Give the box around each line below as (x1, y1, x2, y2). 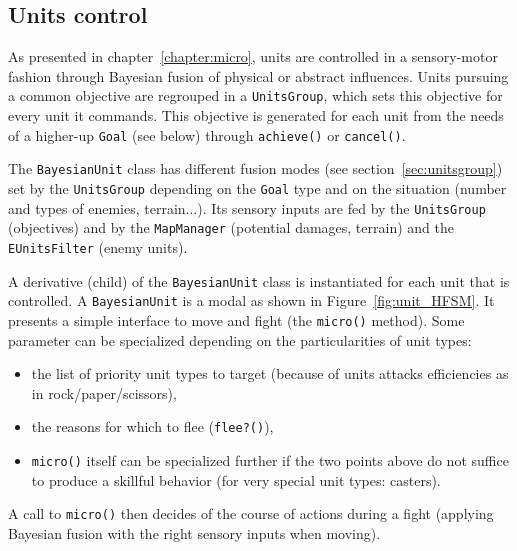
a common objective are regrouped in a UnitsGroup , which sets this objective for (8, 85, 503, 106)
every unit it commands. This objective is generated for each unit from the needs (8, 105, 504, 126)
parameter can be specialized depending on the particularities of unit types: (8, 329, 472, 350)
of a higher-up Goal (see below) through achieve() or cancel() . (8, 124, 406, 145)
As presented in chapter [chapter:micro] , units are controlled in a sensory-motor (8, 46, 498, 67)
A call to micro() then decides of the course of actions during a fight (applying (8, 503, 494, 524)
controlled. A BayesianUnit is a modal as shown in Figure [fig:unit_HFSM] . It (8, 290, 495, 311)
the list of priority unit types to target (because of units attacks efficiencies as (31, 363, 509, 384)
